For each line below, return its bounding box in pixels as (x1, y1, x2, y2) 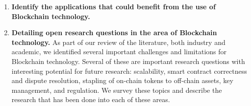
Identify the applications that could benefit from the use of (11, 1, 216, 11)
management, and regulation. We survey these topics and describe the (11, 85, 222, 95)
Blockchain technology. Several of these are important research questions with (11, 56, 245, 66)
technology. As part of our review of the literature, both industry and (11, 37, 226, 47)
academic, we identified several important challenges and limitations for (11, 46, 227, 57)
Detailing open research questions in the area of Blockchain (11, 27, 217, 38)
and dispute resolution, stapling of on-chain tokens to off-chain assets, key (11, 75, 233, 85)
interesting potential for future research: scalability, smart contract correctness (11, 65, 247, 76)
